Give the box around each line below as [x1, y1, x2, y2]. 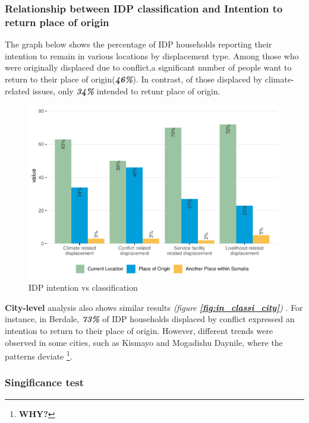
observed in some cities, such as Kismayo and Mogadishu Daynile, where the [5, 336, 283, 348]
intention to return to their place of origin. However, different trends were [5, 325, 273, 337]
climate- [264, 72, 294, 85]
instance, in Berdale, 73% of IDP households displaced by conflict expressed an [5, 313, 295, 325]
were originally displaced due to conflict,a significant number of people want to [5, 61, 292, 74]
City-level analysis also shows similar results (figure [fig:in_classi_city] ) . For [5, 301, 303, 313]
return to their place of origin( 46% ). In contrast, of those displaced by [5, 72, 263, 85]
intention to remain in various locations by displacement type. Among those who [5, 49, 299, 62]
